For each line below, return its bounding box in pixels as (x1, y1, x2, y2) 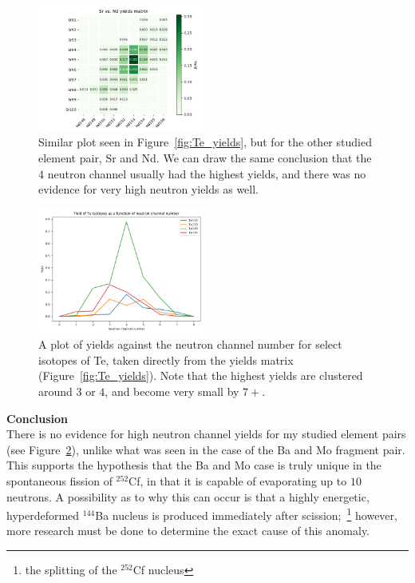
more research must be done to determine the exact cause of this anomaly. (6, 522, 370, 539)
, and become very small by (105, 382, 239, 399)
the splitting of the (25, 561, 117, 577)
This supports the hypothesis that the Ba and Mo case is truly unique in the (6, 457, 381, 473)
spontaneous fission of (6, 472, 113, 489)
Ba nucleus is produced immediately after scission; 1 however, (95, 505, 397, 523)
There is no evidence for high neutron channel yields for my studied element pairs (6, 425, 406, 442)
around (38, 382, 73, 399)
